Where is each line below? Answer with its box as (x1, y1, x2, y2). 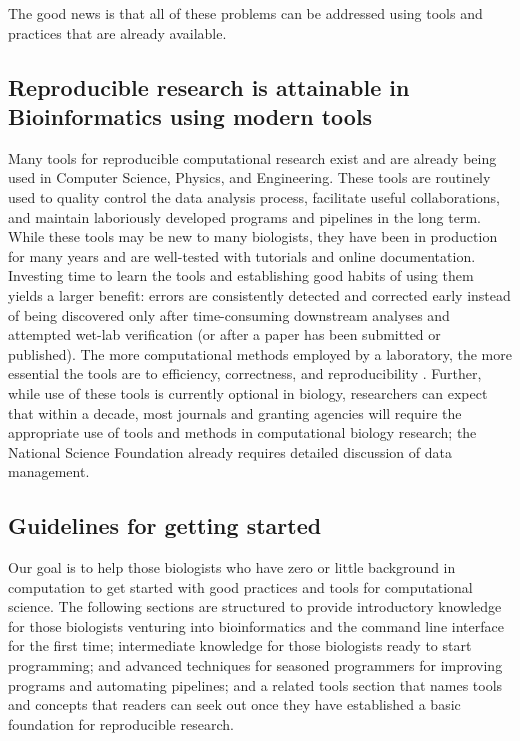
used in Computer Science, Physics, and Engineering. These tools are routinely (8, 167, 491, 188)
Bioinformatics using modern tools (8, 100, 373, 131)
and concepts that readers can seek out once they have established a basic (8, 694, 461, 715)
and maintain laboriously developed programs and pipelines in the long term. (8, 206, 481, 227)
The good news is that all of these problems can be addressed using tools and (8, 3, 483, 23)
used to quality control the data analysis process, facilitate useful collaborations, (8, 186, 500, 207)
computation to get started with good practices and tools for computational (8, 576, 473, 597)
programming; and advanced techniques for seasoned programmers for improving (8, 655, 503, 676)
